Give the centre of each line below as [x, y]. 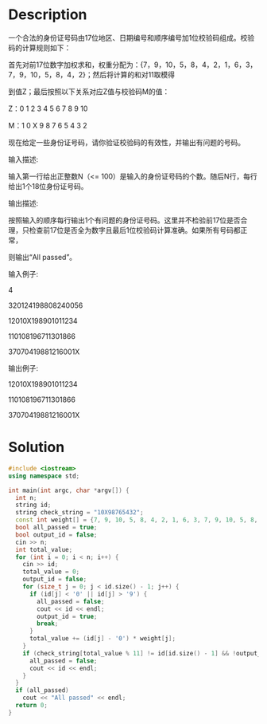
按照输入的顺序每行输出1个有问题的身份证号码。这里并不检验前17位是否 [124, 220]
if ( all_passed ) [42, 691]
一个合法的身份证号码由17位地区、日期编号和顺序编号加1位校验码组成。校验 [132, 37]
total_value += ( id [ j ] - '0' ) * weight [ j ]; [103, 639]
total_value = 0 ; [51, 572]
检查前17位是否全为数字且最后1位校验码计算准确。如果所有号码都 [135, 230]
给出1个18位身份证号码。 [48, 186]
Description [48, 15]
